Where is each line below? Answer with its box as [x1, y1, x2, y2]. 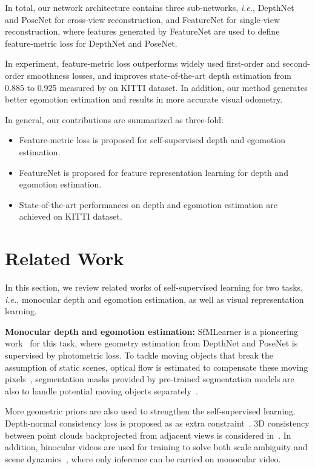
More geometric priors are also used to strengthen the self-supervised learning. [5, 405, 296, 417]
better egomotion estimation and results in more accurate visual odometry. [5, 93, 283, 106]
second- [282, 57, 310, 70]
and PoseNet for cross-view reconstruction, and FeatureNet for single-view [5, 13, 280, 25]
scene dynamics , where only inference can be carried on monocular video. [5, 452, 281, 465]
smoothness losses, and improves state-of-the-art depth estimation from [27, 69, 291, 81]
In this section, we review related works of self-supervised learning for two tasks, [5, 281, 303, 294]
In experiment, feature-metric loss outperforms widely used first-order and [5, 57, 280, 70]
